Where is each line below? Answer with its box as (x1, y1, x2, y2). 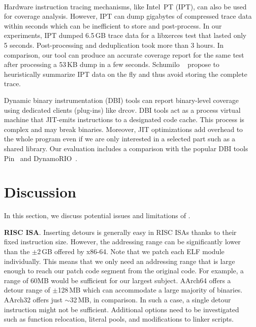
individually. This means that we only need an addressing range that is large (4, 256, 235, 266)
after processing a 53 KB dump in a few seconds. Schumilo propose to (4, 59, 220, 69)
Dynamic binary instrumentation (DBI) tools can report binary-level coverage (4, 95, 239, 105)
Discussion (4, 182, 76, 202)
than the (4, 246, 30, 257)
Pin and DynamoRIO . (4, 153, 77, 163)
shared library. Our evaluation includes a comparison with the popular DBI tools (4, 143, 248, 153)
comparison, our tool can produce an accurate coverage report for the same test (4, 49, 244, 60)
